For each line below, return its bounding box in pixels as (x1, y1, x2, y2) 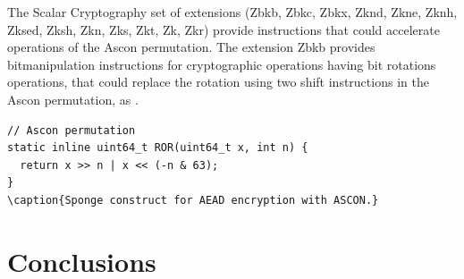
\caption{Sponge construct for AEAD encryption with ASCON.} (7, 193, 379, 207)
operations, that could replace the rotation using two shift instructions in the (7, 72, 429, 91)
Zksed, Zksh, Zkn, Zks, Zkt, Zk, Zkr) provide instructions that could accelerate (7, 20, 440, 38)
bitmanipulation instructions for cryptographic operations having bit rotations (7, 55, 436, 73)
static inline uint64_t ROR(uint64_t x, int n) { (7, 141, 308, 155)
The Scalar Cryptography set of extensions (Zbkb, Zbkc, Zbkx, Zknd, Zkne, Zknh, (7, 3, 458, 21)
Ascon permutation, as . (7, 89, 139, 108)
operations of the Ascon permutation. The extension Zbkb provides (7, 38, 375, 56)
